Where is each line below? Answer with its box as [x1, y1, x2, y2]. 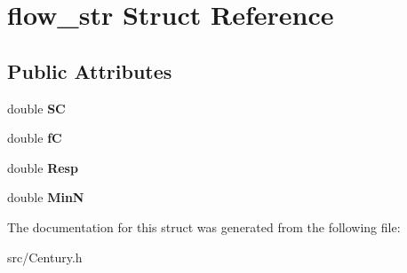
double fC [7, 129, 62, 147]
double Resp [7, 158, 78, 176]
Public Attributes [7, 57, 172, 84]
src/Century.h [7, 247, 83, 266]
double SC [7, 98, 66, 117]
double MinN [7, 188, 84, 207]
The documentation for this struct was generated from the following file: [7, 217, 401, 236]
